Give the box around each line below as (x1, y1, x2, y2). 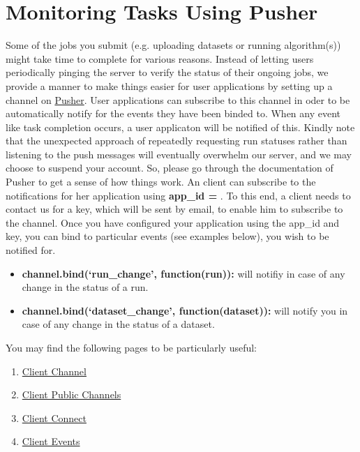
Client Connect (22, 410, 87, 425)
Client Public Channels (22, 387, 121, 402)
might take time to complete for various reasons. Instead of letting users (6, 51, 314, 66)
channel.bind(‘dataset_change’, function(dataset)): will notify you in (22, 303, 348, 317)
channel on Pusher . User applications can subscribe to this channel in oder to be (6, 92, 350, 107)
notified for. (6, 243, 56, 257)
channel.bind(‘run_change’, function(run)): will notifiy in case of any (22, 266, 345, 280)
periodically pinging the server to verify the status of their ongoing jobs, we (6, 65, 329, 80)
